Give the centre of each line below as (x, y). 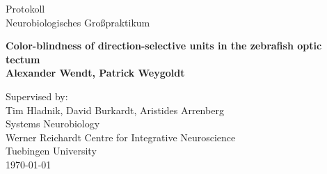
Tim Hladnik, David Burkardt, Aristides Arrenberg (115, 110)
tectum (23, 59)
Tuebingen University (51, 151)
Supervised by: (37, 96)
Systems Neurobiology (53, 124)
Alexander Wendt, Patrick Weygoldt (95, 73)
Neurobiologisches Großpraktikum (78, 22)
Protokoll (25, 8)
